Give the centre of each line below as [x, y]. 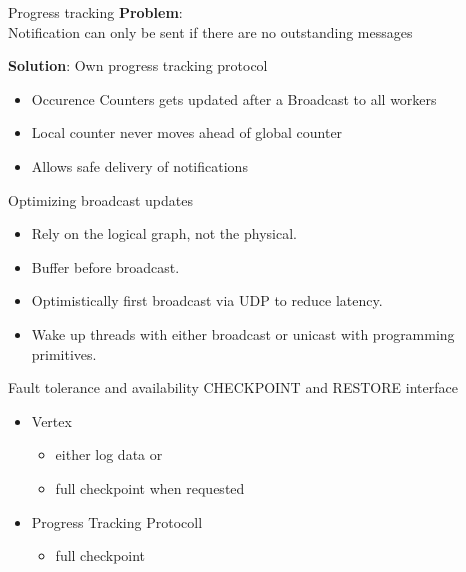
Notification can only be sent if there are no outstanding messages [210, 31]
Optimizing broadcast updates [100, 199]
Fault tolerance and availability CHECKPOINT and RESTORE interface [233, 387]
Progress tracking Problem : [95, 12]
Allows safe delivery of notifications [139, 165]
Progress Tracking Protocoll [117, 521]
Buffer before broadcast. [105, 266]
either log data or [109, 454]
